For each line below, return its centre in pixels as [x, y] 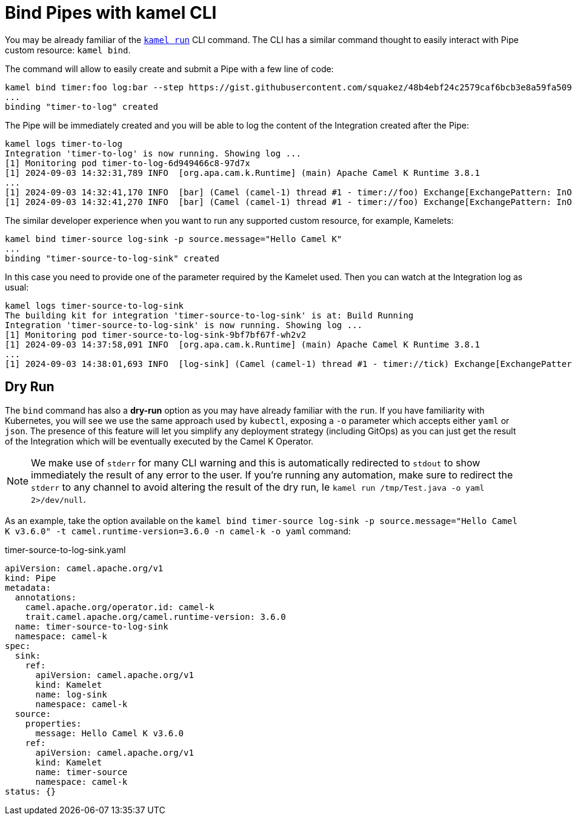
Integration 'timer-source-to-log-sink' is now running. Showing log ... [184, 325]
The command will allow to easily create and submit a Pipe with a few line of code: [169, 69]
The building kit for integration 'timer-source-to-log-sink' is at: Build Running [209, 315]
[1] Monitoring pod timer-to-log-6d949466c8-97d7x [128, 163]
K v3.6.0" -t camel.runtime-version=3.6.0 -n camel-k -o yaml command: [178, 531]
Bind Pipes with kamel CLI [111, 13]
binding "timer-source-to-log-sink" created [112, 258]
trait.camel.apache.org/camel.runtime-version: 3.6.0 [155, 617]
